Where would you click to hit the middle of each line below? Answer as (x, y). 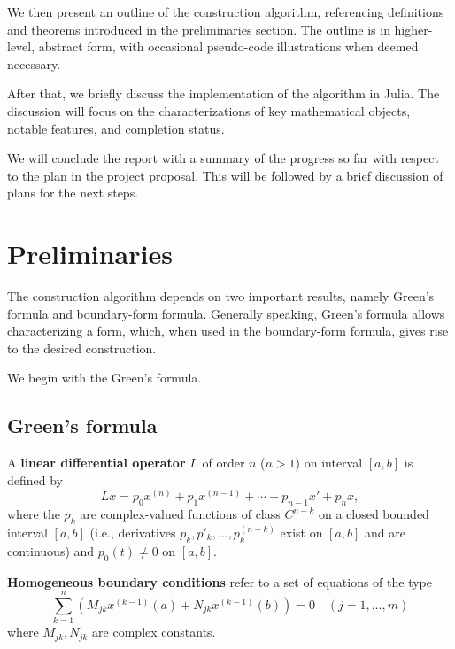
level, (21, 46)
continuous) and (51, 550)
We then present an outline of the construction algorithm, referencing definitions (226, 12)
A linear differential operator (96, 463)
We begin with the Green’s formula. (104, 378)
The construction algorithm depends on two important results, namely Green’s (221, 296)
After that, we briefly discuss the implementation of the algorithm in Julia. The (224, 93)
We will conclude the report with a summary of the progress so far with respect (223, 158)
